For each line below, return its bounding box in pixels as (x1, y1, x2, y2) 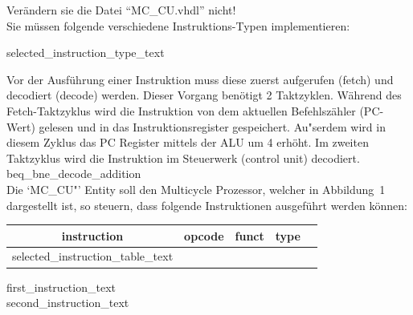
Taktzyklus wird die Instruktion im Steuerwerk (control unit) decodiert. (6, 149, 360, 166)
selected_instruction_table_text (12, 248, 174, 265)
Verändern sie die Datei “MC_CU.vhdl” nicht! (6, 2, 236, 18)
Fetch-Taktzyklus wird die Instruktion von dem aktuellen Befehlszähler (6, 102, 356, 119)
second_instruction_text (6, 294, 129, 311)
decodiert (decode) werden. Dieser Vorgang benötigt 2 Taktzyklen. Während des (6, 87, 402, 103)
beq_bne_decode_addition (6, 165, 141, 182)
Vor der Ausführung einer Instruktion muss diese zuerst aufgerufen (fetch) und (6, 71, 394, 87)
